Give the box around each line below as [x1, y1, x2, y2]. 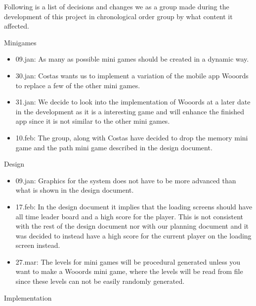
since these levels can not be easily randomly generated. [15, 276, 185, 286]
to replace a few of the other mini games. [15, 80, 140, 90]
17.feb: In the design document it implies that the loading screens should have [15, 201, 253, 211]
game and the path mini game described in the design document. [15, 142, 213, 152]
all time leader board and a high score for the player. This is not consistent [15, 211, 244, 221]
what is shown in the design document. [15, 185, 134, 195]
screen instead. [15, 240, 60, 250]
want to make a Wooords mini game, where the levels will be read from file [15, 266, 243, 276]
